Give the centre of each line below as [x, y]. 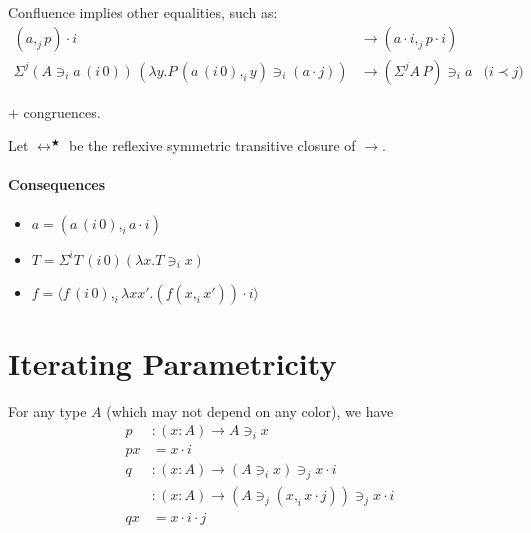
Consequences [57, 184]
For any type [47, 410]
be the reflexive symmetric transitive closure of [212, 145]
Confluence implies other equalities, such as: [143, 12]
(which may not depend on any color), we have [250, 410]
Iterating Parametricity [172, 362]
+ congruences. [54, 111]
